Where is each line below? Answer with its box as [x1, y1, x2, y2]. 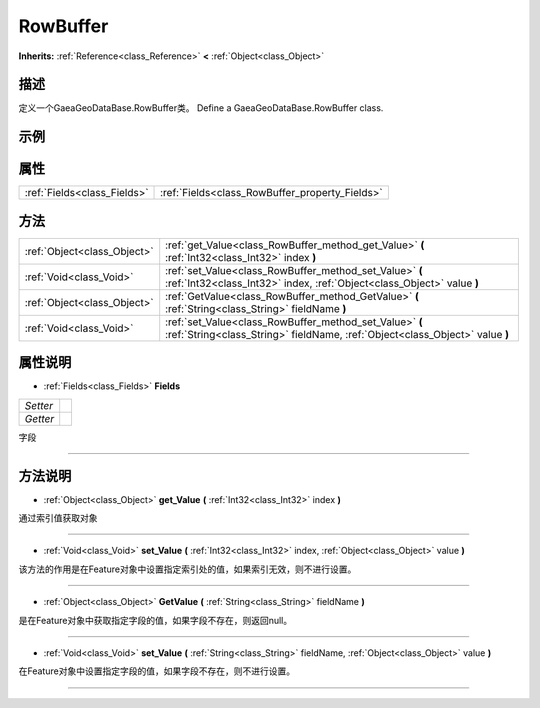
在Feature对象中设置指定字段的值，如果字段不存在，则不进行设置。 [18, 665, 295, 677]
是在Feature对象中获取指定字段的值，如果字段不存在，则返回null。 [18, 614, 293, 626]
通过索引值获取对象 [18, 512, 98, 524]
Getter [24, 411, 55, 425]
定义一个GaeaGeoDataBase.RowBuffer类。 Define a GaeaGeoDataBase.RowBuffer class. [18, 102, 384, 114]
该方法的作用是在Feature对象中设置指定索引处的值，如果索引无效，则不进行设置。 [18, 563, 357, 575]
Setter [24, 398, 54, 412]
